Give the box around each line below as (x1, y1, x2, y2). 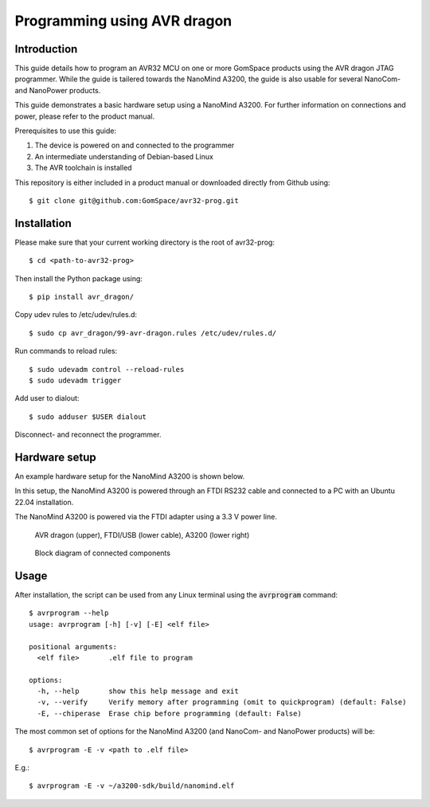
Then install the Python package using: (14, 273, 143, 283)
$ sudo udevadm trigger (29, 376, 122, 385)
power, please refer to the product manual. (14, 112, 155, 121)
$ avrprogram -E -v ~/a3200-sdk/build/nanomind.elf (29, 782, 235, 790)
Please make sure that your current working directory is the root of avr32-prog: (14, 237, 275, 247)
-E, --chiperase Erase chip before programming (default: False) (37, 709, 302, 718)
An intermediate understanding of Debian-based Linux (34, 151, 214, 161)
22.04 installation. (14, 497, 74, 507)
